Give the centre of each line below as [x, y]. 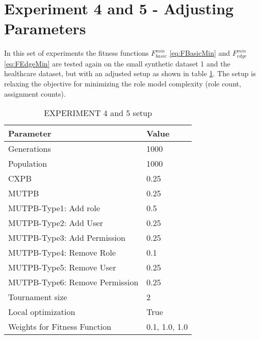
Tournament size [38, 297]
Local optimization [42, 312]
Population [28, 164]
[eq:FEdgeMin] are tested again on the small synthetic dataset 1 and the [117, 63]
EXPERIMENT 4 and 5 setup [98, 113]
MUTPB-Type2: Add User [56, 223]
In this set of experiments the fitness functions [76, 53]
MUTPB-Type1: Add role [54, 208]
